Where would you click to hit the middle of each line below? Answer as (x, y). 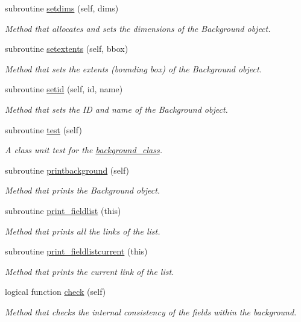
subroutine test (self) (43, 129)
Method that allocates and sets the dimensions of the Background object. (138, 28)
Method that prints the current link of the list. (90, 271)
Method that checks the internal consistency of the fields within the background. (151, 311)
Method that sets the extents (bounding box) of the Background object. (133, 68)
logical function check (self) (55, 292)
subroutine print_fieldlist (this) (63, 210)
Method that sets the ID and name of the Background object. (116, 109)
